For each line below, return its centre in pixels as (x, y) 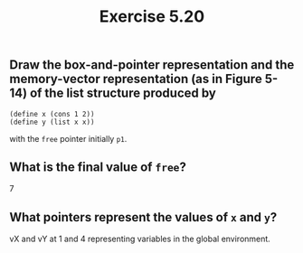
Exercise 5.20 (152, 17)
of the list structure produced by (123, 94)
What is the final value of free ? (98, 167)
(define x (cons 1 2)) (52, 114)
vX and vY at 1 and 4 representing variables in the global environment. (140, 239)
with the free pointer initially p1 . (68, 138)
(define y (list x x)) (52, 122)
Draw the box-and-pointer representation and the (152, 65)
